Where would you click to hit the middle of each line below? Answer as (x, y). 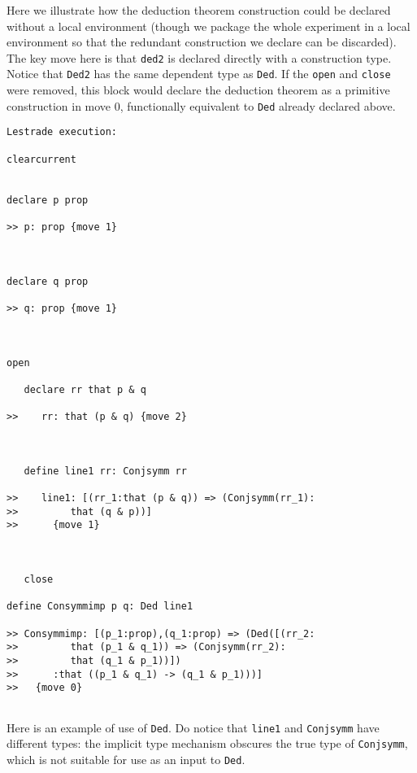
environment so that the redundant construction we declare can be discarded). (202, 42)
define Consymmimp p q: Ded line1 (100, 607)
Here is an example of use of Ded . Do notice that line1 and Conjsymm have (193, 727)
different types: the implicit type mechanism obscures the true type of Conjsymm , (207, 743)
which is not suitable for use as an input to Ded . (126, 759)
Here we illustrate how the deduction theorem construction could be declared (199, 10)
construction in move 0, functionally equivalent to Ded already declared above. (201, 105)
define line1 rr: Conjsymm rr (105, 471)
